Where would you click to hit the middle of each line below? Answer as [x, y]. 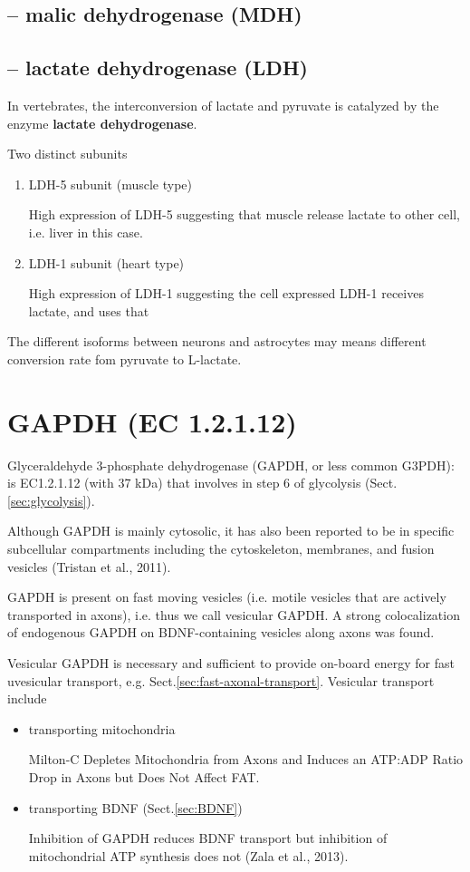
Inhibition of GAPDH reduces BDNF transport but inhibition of [208, 838]
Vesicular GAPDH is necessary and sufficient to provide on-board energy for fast [231, 662]
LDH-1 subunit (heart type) [106, 262]
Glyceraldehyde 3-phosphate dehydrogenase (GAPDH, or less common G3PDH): [231, 465]
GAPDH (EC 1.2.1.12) [152, 421]
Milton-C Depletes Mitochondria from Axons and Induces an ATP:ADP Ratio [246, 759]
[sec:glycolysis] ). [51, 500]
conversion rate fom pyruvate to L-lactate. [125, 358]
